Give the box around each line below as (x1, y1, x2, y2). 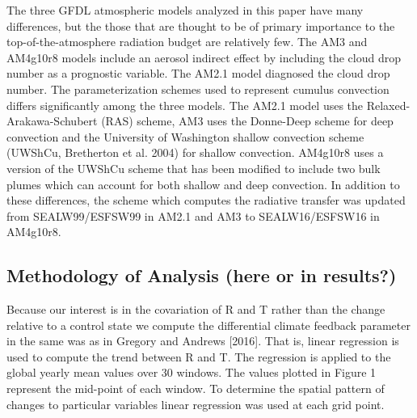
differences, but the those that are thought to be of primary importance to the (6, 17, 395, 34)
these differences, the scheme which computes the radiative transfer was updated (6, 192, 406, 209)
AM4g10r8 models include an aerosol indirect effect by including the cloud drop (6, 49, 401, 65)
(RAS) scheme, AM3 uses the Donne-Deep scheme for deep (101, 112, 394, 129)
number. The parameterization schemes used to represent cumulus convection (6, 80, 390, 97)
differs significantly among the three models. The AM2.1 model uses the (6, 96, 364, 113)
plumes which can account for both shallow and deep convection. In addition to (6, 175, 400, 192)
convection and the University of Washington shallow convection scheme (6, 128, 364, 145)
